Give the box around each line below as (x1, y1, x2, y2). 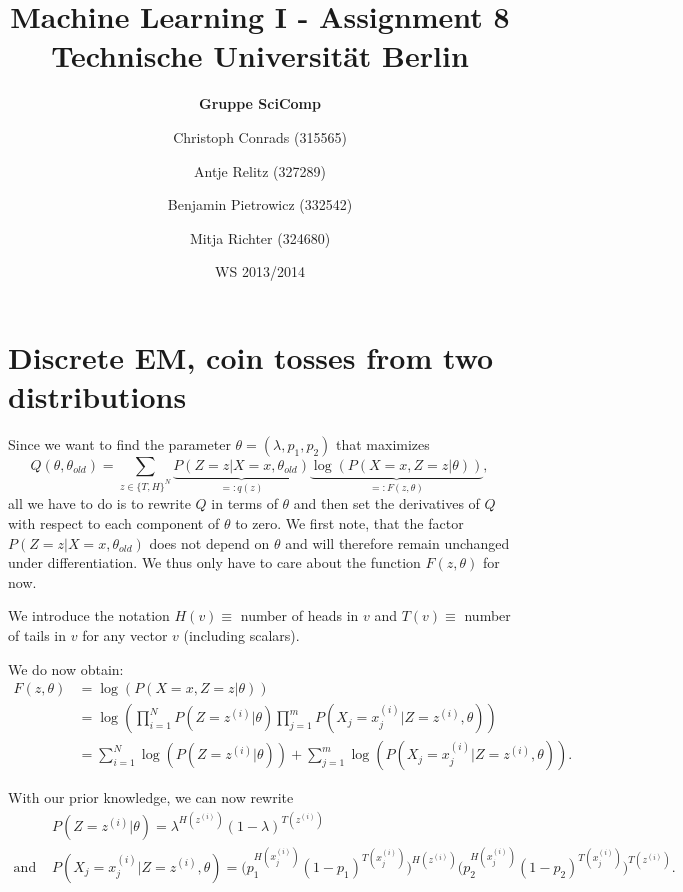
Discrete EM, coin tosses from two (8, 336, 494, 377)
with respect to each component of (8, 513, 220, 534)
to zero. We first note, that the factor (235, 513, 464, 534)
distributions (8, 376, 187, 417)
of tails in (8, 625, 67, 645)
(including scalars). (183, 625, 300, 645)
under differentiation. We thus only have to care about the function (8, 552, 421, 573)
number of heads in (240, 605, 359, 626)
